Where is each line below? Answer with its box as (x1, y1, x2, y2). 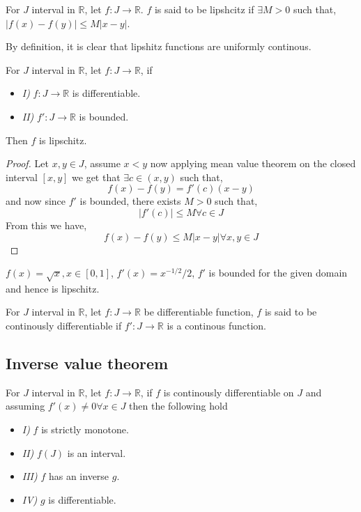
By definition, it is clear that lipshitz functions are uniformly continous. (6, 39, 312, 54)
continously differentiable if (6, 318, 122, 333)
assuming (6, 398, 45, 413)
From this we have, (6, 217, 87, 232)
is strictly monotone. (41, 422, 129, 437)
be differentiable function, (144, 304, 254, 319)
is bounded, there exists (79, 194, 181, 208)
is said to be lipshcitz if (154, 2, 254, 16)
